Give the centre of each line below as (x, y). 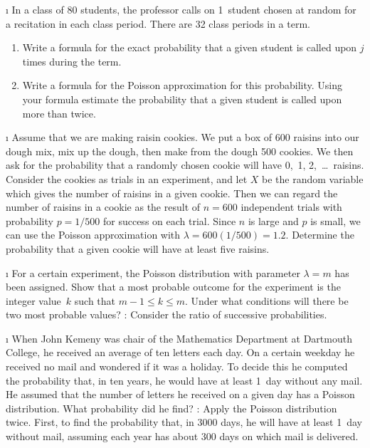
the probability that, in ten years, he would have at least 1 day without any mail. (184, 380)
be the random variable (313, 178)
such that (95, 300)
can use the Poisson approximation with (93, 235)
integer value (33, 300)
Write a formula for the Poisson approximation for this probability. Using (182, 85)
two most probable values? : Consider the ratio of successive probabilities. (166, 314)
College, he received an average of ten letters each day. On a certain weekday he (180, 352)
